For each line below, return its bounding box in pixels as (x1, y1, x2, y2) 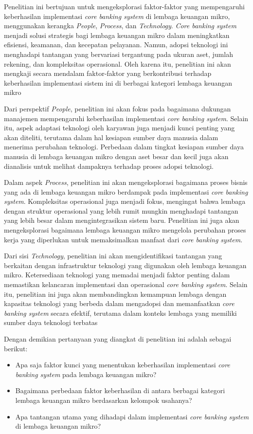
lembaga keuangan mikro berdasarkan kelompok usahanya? (15, 395, 192, 405)
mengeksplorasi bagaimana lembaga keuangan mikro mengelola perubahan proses (4, 225, 246, 235)
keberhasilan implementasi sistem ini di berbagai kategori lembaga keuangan (4, 77, 233, 88)
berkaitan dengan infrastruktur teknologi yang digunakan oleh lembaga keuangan (4, 260, 247, 270)
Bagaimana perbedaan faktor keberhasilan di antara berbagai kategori (15, 385, 225, 396)
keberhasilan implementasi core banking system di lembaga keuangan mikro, (4, 11, 230, 21)
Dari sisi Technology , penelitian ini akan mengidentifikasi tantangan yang (4, 251, 222, 261)
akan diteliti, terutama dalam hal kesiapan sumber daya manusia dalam (4, 132, 218, 142)
